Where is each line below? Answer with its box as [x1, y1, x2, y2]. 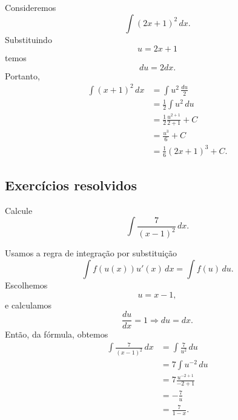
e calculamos [5, 298, 52, 311]
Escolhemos [5, 278, 48, 291]
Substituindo [5, 33, 52, 45]
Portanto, [5, 69, 40, 82]
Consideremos [5, 1, 56, 13]
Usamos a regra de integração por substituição [5, 247, 177, 259]
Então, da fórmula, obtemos [5, 328, 108, 341]
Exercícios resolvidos [5, 176, 137, 195]
